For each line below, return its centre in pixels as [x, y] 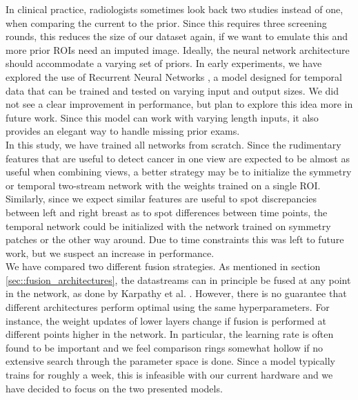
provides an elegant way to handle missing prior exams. [123, 131]
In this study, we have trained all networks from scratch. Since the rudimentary [173, 144]
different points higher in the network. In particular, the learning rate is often [170, 334]
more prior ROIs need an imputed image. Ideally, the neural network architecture [178, 49]
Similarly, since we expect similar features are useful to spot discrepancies [161, 199]
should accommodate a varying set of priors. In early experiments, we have [164, 63]
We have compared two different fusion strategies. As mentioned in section [163, 266]
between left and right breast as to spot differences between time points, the [167, 212]
